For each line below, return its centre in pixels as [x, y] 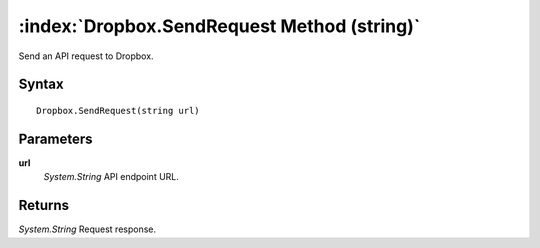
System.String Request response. [87, 229]
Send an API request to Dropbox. [86, 56]
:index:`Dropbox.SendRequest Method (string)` [219, 26]
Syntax [41, 84]
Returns [44, 205]
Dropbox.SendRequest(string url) [118, 110]
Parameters [55, 138]
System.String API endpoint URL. [111, 177]
